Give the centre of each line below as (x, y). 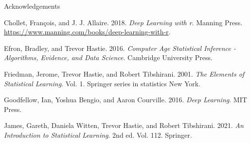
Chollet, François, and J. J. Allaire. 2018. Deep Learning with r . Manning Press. (123, 22)
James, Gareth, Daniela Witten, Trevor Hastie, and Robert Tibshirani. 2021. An (124, 125)
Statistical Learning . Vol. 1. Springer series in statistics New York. (102, 83)
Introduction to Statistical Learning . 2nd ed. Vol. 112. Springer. (98, 135)
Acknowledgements (32, 6)
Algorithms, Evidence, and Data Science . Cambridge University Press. (108, 57)
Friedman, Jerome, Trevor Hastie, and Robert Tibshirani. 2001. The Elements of (124, 73)
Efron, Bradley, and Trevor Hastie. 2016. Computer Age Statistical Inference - (120, 48)
